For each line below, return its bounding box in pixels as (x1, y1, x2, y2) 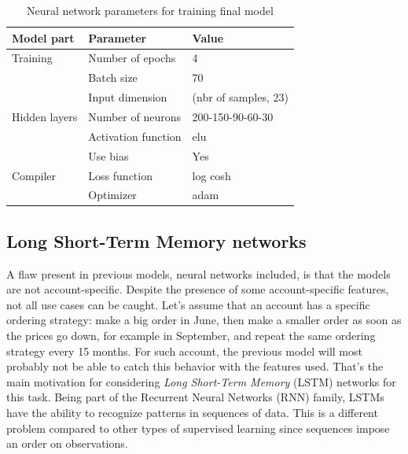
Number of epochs (88, 50, 176, 66)
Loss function (88, 167, 153, 183)
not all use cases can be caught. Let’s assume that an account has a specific (6, 296, 370, 312)
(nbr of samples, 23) (192, 89, 289, 105)
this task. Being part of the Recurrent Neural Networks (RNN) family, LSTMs (6, 389, 384, 405)
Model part (12, 29, 75, 46)
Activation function (88, 127, 182, 144)
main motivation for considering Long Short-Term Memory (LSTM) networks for (6, 373, 396, 389)
